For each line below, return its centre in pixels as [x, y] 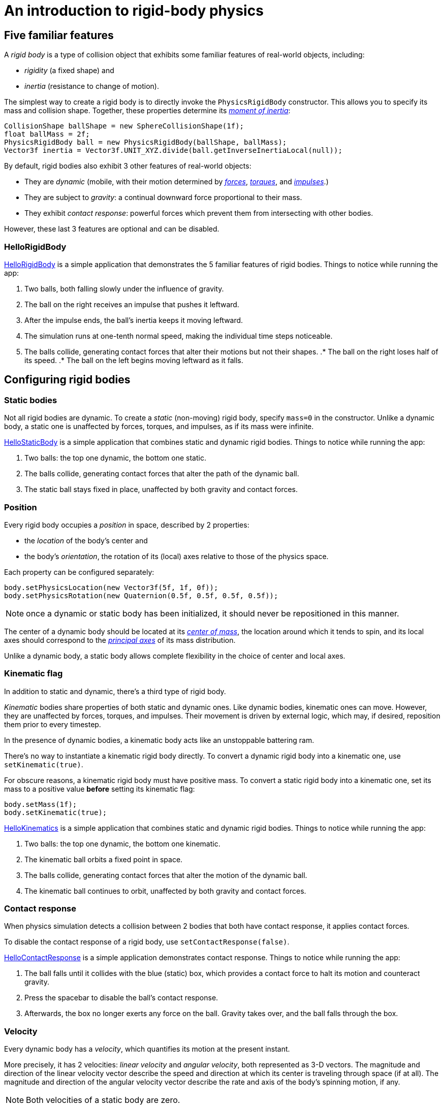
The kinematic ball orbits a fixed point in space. [104, 859]
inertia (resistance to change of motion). [92, 86]
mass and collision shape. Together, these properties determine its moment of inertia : [147, 111]
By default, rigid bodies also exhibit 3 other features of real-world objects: [128, 166]
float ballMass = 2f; [47, 134]
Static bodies [31, 400]
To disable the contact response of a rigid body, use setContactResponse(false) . [147, 942]
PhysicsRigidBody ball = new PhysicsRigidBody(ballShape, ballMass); [146, 142]
